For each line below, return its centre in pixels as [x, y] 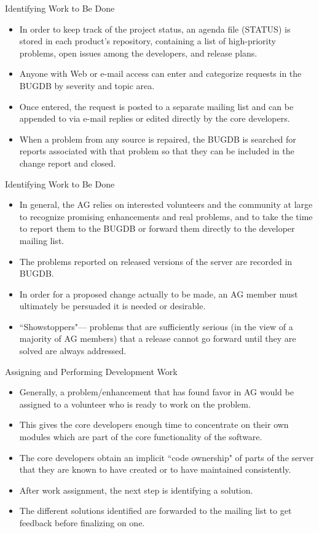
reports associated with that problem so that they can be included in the [157, 151]
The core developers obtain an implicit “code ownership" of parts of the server [167, 457]
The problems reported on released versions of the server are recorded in [156, 261]
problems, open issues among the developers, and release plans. [138, 53]
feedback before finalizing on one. [82, 523]
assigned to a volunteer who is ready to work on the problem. [135, 404]
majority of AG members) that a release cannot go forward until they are [158, 338]
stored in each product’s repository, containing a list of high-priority [148, 41]
